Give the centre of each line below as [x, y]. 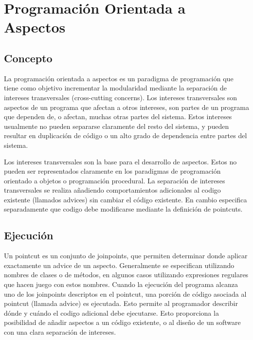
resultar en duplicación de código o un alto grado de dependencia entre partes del [126, 135]
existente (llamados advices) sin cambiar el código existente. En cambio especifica [126, 199]
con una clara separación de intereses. [60, 332]
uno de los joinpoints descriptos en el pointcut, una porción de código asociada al [125, 294]
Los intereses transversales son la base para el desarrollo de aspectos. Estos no [120, 161]
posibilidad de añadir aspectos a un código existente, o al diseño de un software [122, 322]
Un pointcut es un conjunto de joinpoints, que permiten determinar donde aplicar [126, 256]
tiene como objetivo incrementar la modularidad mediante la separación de [115, 88]
